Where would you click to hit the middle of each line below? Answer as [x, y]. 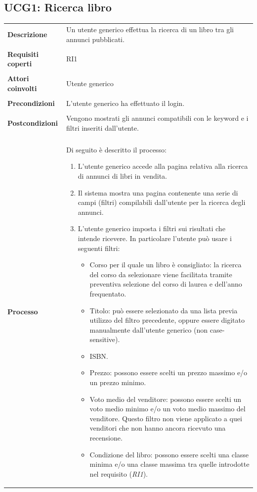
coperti [20, 64]
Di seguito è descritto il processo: [116, 149]
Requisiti [23, 54]
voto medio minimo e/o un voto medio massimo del [168, 409]
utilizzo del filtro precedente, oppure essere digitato [167, 320]
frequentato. [108, 293]
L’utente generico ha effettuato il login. [126, 103]
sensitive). [105, 339]
